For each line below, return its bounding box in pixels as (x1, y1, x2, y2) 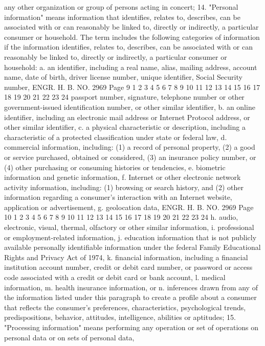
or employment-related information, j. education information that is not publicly (4, 232, 257, 242)
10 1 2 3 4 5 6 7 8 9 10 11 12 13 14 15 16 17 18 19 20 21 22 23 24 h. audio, (4, 212, 238, 222)
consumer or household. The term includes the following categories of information (4, 31, 260, 42)
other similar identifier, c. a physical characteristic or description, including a (4, 122, 246, 132)
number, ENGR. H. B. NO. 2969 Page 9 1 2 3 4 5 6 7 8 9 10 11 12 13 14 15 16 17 (4, 81, 260, 92)
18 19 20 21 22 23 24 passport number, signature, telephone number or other (4, 91, 245, 102)
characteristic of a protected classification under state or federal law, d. (4, 131, 227, 142)
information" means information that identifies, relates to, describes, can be (4, 11, 240, 22)
